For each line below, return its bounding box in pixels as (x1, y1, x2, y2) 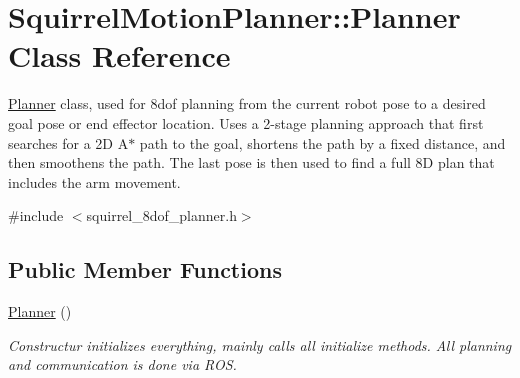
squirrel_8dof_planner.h (86, 205, 237, 226)
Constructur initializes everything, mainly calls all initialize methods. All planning (8, 334, 512, 355)
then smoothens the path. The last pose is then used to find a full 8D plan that (8, 152, 495, 173)
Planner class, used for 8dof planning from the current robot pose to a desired (8, 93, 486, 114)
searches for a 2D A (8, 132, 129, 153)
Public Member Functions (8, 254, 282, 285)
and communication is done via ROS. (8, 354, 237, 375)
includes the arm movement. (8, 171, 181, 192)
